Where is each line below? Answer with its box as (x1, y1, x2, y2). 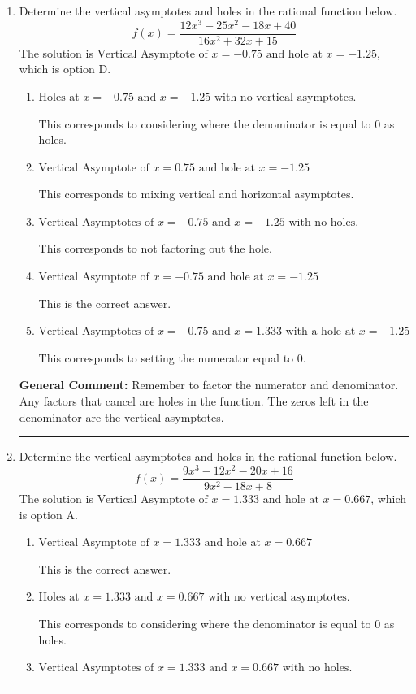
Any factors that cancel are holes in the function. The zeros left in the (19, 393, 369, 410)
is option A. (19, 505, 78, 523)
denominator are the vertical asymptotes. (19, 408, 224, 425)
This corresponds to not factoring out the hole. (38, 240, 272, 257)
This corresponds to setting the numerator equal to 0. (38, 349, 306, 366)
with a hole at (285, 326, 356, 338)
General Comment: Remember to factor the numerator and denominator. (19, 376, 399, 393)
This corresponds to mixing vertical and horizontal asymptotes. (38, 185, 354, 202)
